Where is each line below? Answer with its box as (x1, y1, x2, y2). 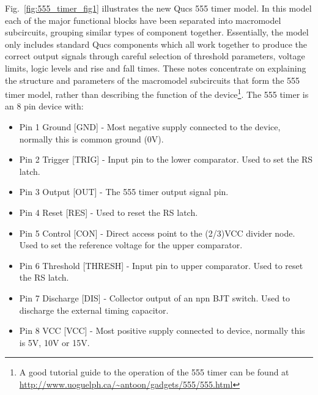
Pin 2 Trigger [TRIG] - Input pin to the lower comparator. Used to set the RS (19, 153, 313, 166)
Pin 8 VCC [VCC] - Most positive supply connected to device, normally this (19, 324, 305, 337)
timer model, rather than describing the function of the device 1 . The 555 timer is (5, 86, 309, 100)
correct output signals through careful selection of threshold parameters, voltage (5, 50, 305, 62)
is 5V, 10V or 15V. (19, 336, 90, 349)
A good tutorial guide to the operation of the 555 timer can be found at (19, 366, 289, 378)
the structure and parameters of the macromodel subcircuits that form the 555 (5, 73, 300, 86)
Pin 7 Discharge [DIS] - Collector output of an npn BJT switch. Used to (19, 291, 290, 304)
